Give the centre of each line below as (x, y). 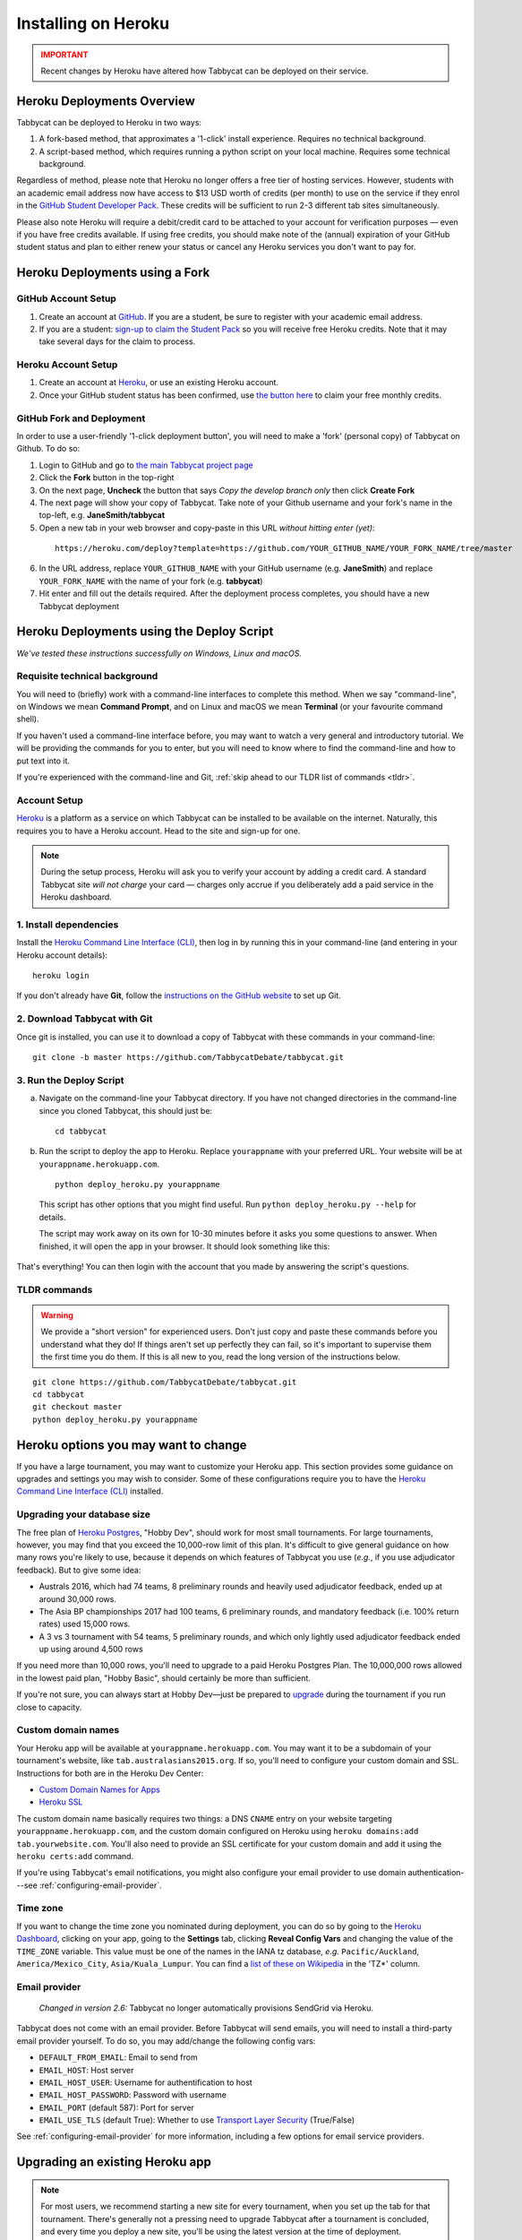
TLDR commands (55, 1289)
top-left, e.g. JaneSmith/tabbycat (102, 515)
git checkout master (77, 1407)
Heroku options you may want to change (132, 1445)
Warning (57, 1315)
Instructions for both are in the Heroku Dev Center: (110, 1773)
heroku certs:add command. (75, 1856)
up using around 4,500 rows (91, 1650)
